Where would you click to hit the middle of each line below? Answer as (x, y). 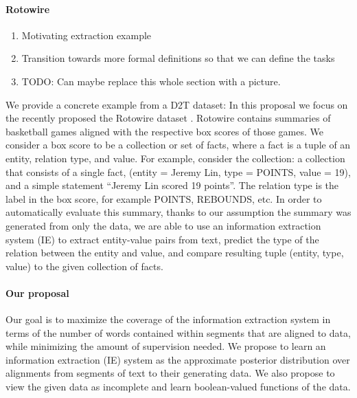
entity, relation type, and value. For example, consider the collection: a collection (175, 158)
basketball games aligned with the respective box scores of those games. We (164, 131)
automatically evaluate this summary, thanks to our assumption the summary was (178, 212)
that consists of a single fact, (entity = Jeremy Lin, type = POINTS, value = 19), (178, 172)
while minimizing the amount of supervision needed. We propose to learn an (166, 346)
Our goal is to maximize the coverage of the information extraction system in (168, 319)
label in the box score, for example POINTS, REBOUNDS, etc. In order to (164, 198)
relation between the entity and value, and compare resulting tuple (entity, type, (175, 253)
